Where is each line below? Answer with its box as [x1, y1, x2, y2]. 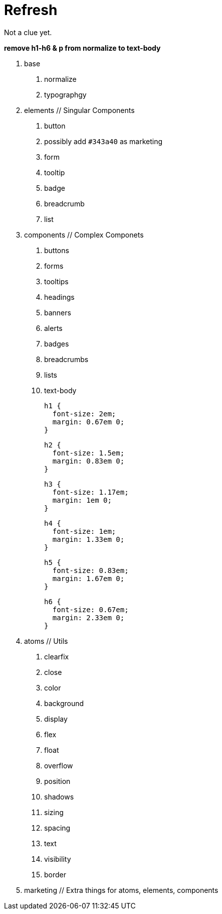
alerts [44, 323, 63, 332]
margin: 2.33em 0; [52, 613, 125, 622]
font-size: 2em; [52, 409, 116, 418]
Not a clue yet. [4, 28, 52, 37]
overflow [44, 761, 73, 770]
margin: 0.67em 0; [52, 417, 125, 426]
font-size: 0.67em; [52, 605, 129, 614]
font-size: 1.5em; [52, 448, 125, 457]
